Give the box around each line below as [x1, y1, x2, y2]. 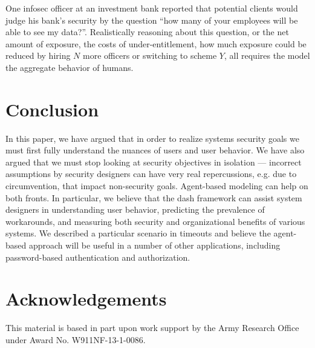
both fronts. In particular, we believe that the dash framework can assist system [5, 191, 302, 204]
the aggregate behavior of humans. [5, 61, 134, 73]
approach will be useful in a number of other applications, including [28, 239, 281, 252]
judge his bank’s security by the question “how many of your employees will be [5, 13, 298, 26]
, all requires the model [224, 49, 310, 62]
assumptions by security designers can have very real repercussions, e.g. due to [5, 167, 297, 180]
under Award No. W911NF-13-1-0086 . [5, 333, 146, 346]
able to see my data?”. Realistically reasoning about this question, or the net [5, 25, 289, 38]
